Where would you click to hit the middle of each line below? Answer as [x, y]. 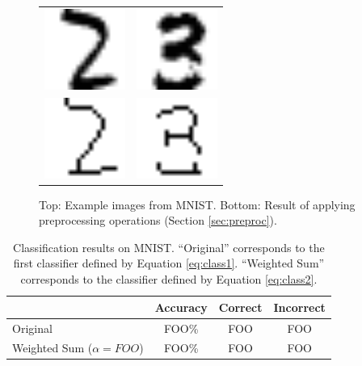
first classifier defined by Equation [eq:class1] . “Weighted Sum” [169, 263]
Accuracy [181, 307]
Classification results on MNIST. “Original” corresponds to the [169, 247]
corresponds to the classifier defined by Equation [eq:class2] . [169, 279]
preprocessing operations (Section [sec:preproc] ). [158, 220]
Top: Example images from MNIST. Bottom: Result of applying [197, 204]
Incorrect [299, 307]
